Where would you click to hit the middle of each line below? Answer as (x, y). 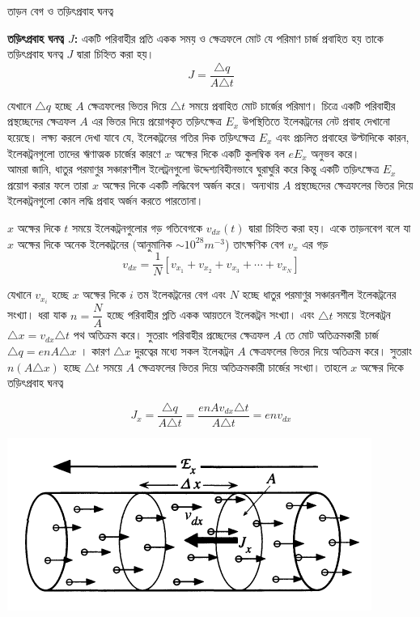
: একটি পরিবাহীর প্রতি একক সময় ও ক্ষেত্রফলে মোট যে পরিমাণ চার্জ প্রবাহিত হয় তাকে (229, 38)
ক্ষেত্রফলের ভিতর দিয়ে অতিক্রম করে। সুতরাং (331, 351)
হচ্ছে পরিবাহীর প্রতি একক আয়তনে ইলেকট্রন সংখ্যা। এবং (211, 315)
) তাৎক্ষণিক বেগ (255, 243)
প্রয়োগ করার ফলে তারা (48, 184)
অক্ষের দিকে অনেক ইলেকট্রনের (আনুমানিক (95, 243)
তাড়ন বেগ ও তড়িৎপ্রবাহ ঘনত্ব (60, 11)
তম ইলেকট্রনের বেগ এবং (181, 294)
